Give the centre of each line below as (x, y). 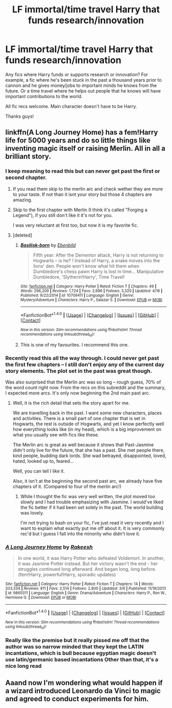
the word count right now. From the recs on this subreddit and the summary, (85, 387)
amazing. (22, 199)
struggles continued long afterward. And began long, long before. (87, 569)
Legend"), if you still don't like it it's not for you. (63, 215)
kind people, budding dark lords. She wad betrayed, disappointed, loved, (89, 456)
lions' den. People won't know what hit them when (86, 266)
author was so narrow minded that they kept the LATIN (74, 647)
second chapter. (26, 177)
